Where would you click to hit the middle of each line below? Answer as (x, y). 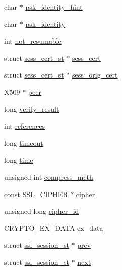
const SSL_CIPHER (36, 194)
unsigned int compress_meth (49, 177)
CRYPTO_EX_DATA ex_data (54, 228)
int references (25, 126)
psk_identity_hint (54, 7)
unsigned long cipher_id (42, 211)
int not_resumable (33, 41)
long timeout (24, 143)
